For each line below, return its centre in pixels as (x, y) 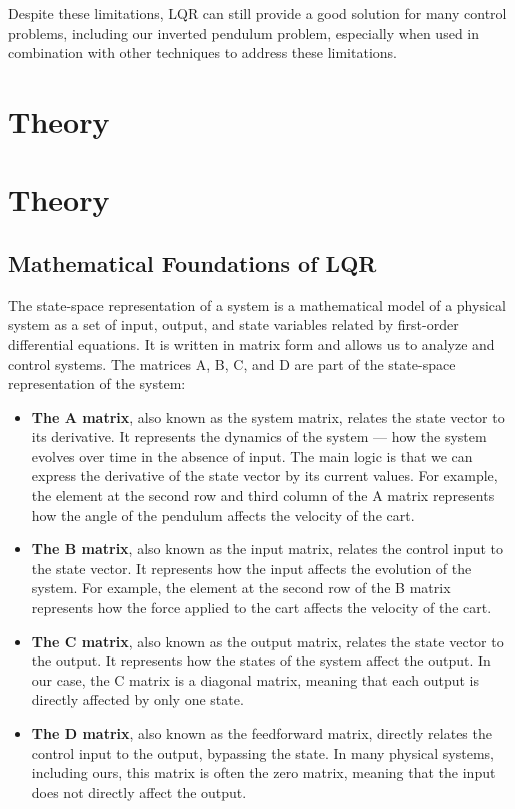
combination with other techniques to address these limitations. (202, 52)
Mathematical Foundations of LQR (192, 262)
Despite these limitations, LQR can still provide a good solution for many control (257, 13)
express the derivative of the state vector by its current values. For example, (264, 475)
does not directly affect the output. (139, 791)
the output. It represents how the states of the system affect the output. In (261, 660)
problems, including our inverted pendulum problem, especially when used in (244, 32)
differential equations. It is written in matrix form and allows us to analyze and (251, 343)
